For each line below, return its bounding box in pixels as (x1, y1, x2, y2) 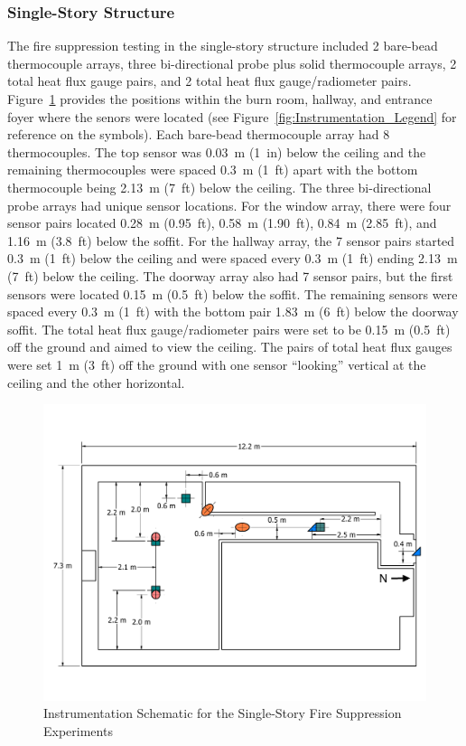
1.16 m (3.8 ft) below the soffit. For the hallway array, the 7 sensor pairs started (7, 231, 455, 250)
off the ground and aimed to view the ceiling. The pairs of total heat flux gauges (7, 337, 452, 356)
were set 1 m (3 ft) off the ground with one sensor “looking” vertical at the (7, 354, 426, 373)
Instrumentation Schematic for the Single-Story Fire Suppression (43, 704, 402, 722)
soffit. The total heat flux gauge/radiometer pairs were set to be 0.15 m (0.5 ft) (7, 319, 451, 338)
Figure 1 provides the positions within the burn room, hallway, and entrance (7, 90, 433, 108)
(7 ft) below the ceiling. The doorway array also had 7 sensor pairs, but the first (7, 266, 453, 285)
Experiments (43, 721, 113, 740)
